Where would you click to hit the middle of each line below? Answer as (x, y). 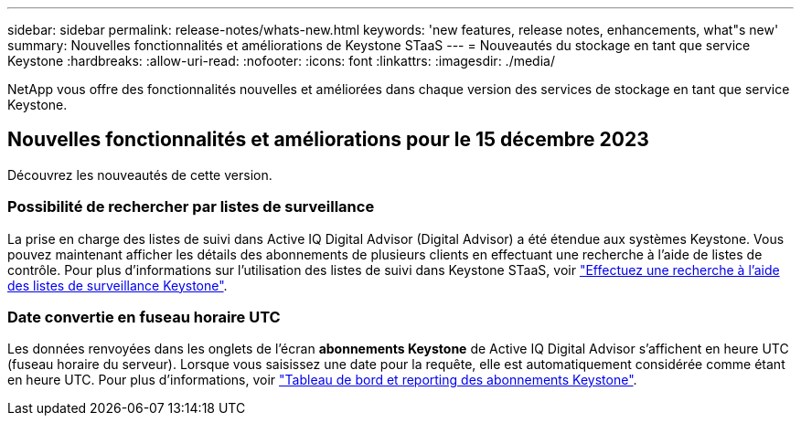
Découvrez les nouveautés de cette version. (140, 174)
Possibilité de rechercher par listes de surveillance (191, 207)
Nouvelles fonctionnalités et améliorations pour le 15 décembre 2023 (328, 140)
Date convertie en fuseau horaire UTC (144, 317)
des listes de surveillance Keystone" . (117, 285)
